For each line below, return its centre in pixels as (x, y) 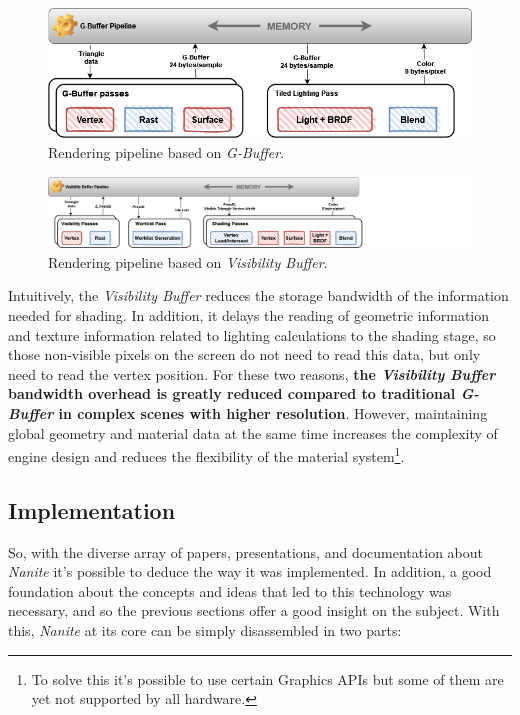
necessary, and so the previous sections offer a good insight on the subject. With (254, 610)
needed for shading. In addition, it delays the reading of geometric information (249, 314)
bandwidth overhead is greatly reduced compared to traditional (232, 393)
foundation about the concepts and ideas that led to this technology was (230, 590)
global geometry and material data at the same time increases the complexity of (253, 432)
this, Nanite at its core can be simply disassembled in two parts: (205, 629)
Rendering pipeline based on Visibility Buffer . (188, 261)
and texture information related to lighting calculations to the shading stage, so (252, 334)
